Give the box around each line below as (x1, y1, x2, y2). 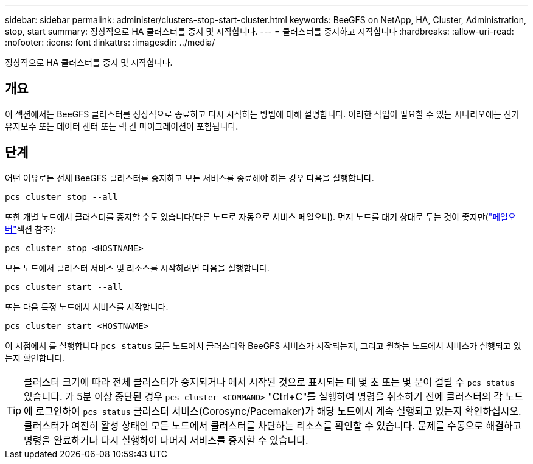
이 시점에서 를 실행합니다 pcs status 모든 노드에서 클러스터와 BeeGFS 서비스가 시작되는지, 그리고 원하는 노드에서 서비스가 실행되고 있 (5, 340, 521, 351)
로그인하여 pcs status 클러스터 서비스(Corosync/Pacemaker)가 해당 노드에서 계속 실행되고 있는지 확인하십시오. (35, 404, 521, 417)
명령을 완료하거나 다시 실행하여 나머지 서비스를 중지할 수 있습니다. (24, 434, 308, 446)
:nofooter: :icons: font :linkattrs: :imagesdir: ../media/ (5, 37, 215, 47)
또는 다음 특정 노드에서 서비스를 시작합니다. (5, 301, 169, 312)
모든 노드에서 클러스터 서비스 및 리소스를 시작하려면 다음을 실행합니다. (5, 262, 270, 273)
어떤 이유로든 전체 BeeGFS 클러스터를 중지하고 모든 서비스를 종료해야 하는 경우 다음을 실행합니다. (5, 172, 374, 183)
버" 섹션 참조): (5, 223, 57, 234)
